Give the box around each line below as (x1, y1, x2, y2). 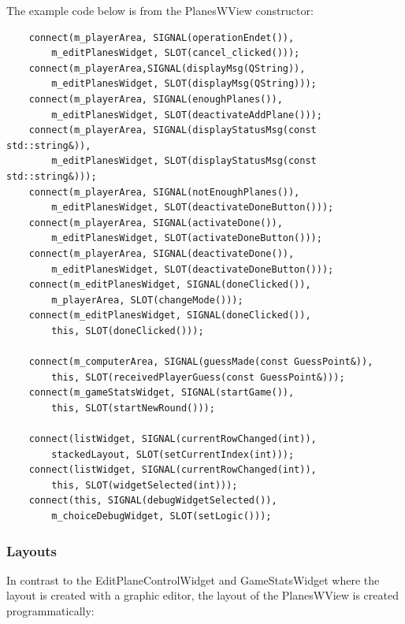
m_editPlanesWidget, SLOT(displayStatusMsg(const (51, 155, 317, 167)
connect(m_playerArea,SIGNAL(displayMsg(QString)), (28, 62, 306, 74)
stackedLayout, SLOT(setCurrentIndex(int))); (51, 448, 295, 460)
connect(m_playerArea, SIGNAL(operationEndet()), (28, 32, 295, 43)
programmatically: (6, 603, 95, 618)
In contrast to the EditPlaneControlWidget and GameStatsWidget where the (6, 571, 380, 588)
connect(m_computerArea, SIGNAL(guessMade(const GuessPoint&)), (28, 356, 373, 368)
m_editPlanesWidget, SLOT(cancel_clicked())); (51, 47, 300, 59)
